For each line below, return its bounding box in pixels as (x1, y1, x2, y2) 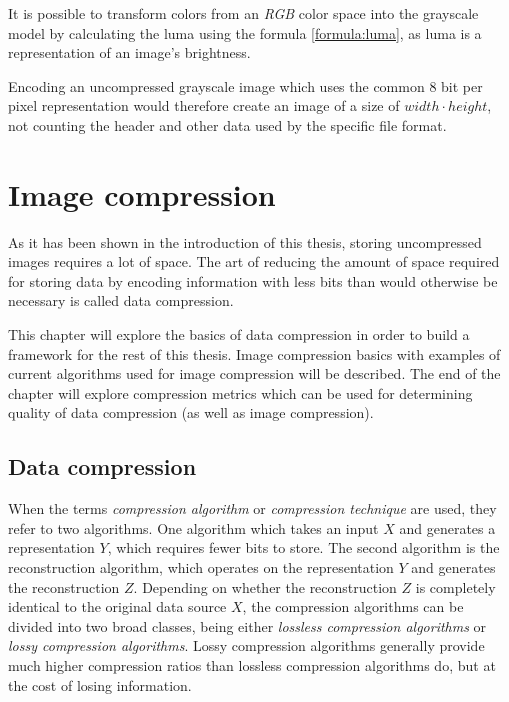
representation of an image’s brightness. (8, 42, 251, 63)
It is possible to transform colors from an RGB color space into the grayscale (8, 3, 479, 23)
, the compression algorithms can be (242, 596, 464, 617)
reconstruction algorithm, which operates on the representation (8, 557, 394, 578)
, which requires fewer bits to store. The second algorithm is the (107, 537, 500, 558)
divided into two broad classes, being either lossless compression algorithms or (8, 615, 487, 636)
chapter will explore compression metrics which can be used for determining (8, 382, 473, 403)
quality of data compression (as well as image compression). (8, 402, 374, 423)
